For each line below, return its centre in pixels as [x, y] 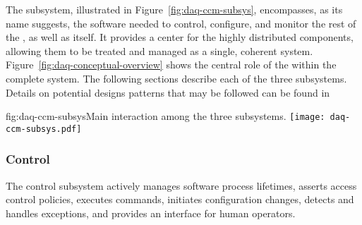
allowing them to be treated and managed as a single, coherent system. [159, 50]
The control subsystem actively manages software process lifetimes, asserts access [181, 185]
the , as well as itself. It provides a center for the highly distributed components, [180, 37]
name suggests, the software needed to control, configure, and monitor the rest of [181, 23]
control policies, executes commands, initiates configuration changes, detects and [180, 199]
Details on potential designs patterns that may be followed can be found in [168, 92]
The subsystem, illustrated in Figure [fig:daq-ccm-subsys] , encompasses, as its [174, 9]
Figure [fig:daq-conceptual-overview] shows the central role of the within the [171, 65]
